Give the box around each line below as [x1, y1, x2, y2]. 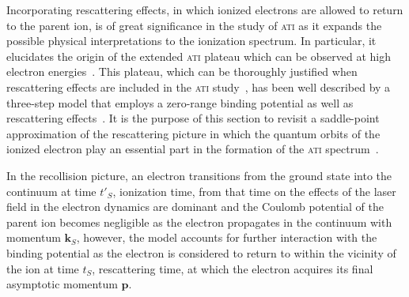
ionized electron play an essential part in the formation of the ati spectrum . [6, 141, 379, 157]
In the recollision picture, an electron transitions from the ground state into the [6, 167, 392, 183]
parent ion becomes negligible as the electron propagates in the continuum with [6, 213, 392, 230]
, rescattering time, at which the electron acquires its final [92, 260, 373, 276]
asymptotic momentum [6, 276, 118, 292]
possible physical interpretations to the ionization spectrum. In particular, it [6, 32, 377, 49]
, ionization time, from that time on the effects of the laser [112, 182, 396, 199]
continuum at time [6, 182, 97, 199]
